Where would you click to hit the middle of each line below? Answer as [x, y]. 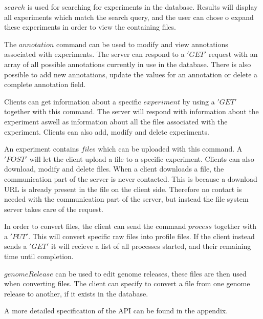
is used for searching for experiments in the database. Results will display [143, 7]
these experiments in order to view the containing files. [90, 27]
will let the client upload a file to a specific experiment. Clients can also [142, 158]
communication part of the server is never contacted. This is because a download [131, 178]
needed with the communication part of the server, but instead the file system [126, 199]
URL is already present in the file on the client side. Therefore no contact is [123, 189]
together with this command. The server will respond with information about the [131, 111]
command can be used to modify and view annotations [142, 44]
